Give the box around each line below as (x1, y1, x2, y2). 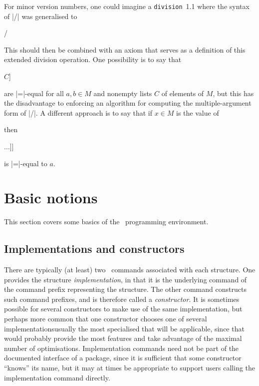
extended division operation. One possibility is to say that (4, 54, 182, 65)
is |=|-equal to (4, 158, 47, 168)
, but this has (213, 88, 254, 98)
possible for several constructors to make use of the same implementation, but (4, 303, 243, 314)
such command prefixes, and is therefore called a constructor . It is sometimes (4, 293, 240, 304)
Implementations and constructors (4, 241, 185, 256)
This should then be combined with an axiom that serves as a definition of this (4, 44, 246, 55)
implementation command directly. (4, 372, 110, 382)
